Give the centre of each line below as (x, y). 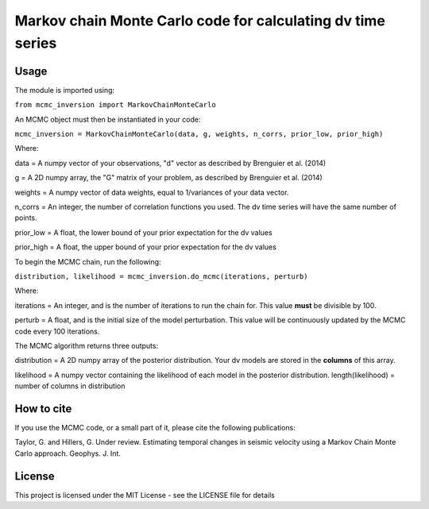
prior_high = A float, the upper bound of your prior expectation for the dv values (146, 247)
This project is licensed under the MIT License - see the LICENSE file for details (145, 495)
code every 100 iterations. (57, 331)
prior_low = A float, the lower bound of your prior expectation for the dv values (144, 232)
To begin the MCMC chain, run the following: (88, 261)
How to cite (43, 409)
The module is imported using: (65, 90)
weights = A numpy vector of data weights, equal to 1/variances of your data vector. (152, 192)
